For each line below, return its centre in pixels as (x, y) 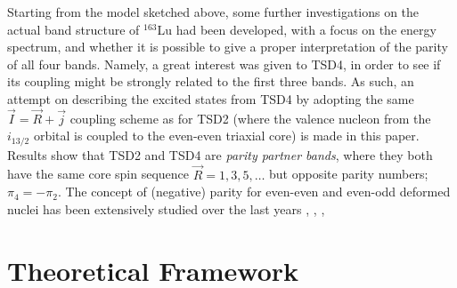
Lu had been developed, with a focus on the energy (297, 29)
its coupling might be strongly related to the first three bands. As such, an (211, 81)
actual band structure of (73, 29)
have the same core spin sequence (98, 174)
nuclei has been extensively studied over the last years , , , (166, 208)
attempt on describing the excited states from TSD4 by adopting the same (211, 98)
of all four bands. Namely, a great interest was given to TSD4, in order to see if (224, 64)
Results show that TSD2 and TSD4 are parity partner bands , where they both (220, 154)
